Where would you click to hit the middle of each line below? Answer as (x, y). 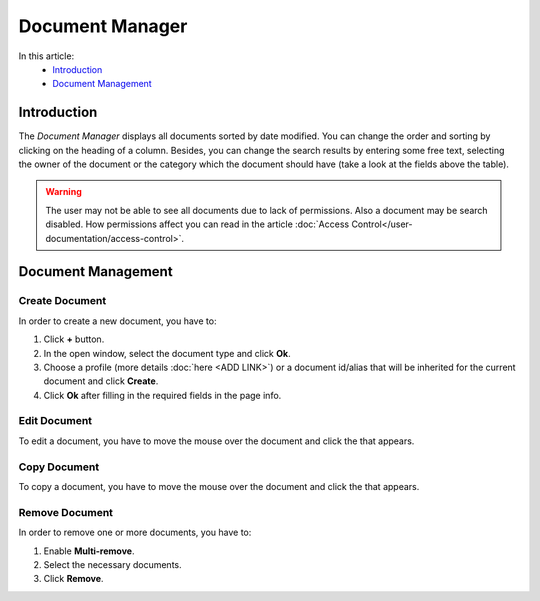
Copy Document (59, 467)
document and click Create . (101, 381)
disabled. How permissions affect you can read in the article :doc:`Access (197, 224)
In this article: (46, 56)
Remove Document (66, 512)
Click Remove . (73, 579)
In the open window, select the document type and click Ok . (167, 353)
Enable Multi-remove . (89, 551)
